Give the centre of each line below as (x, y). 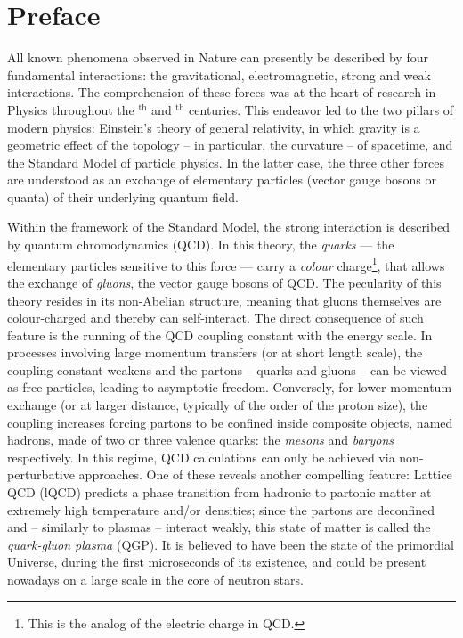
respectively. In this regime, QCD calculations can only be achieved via (201, 457)
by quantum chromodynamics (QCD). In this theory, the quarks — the (201, 245)
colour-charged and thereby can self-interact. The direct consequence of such (215, 318)
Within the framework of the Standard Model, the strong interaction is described (229, 227)
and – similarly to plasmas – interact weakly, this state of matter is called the (219, 527)
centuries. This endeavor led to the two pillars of (321, 109)
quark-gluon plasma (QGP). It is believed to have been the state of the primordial (231, 544)
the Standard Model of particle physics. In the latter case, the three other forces (226, 162)
